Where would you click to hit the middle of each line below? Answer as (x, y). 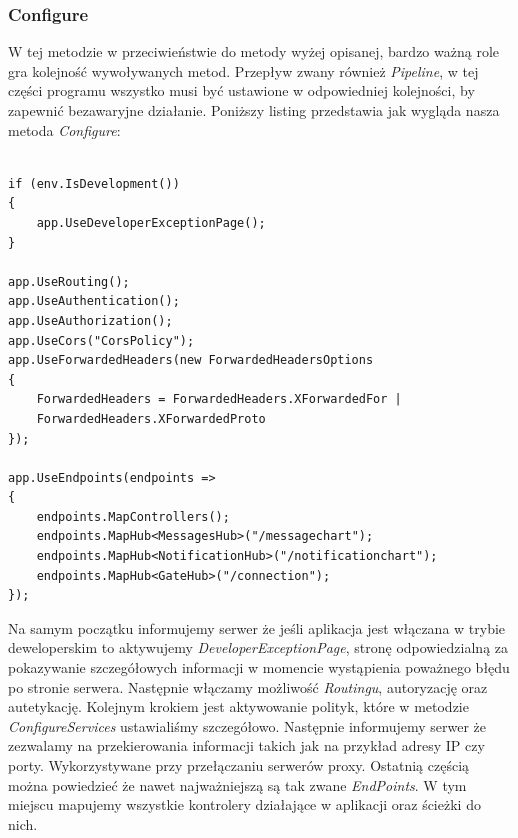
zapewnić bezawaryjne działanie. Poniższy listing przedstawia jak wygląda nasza (254, 110)
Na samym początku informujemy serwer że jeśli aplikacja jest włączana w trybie (257, 627)
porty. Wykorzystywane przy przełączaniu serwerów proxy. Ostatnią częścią (239, 765)
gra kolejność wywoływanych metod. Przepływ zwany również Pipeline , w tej (243, 70)
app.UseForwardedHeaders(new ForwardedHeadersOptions (191, 360)
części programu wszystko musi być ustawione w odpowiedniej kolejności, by (241, 90)
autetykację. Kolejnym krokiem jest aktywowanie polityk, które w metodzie (238, 706)
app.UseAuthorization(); (90, 320)
